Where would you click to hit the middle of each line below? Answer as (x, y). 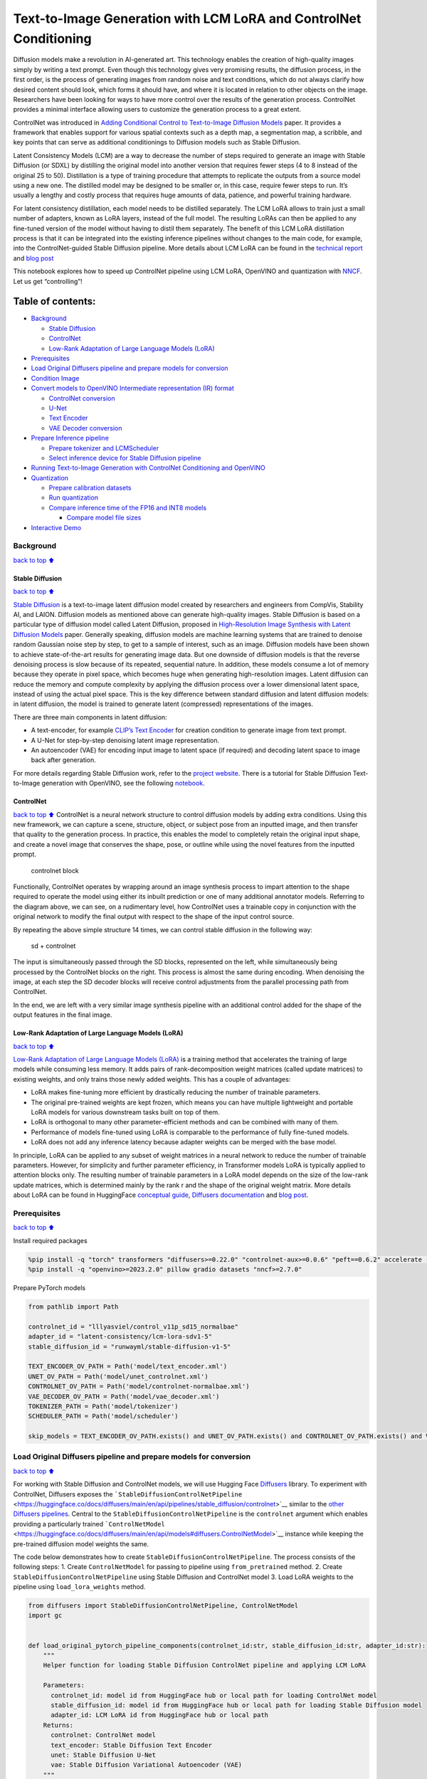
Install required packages (51, 1240)
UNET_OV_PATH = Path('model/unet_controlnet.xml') (118, 1376)
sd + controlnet (53, 946)
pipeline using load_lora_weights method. (79, 1587)
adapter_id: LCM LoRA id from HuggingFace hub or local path (160, 1715)
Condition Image (55, 378)
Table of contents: (54, 301)
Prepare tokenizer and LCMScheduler (104, 448)
